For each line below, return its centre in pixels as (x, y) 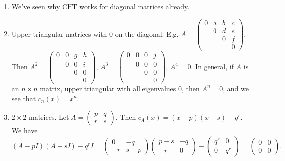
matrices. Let (49, 117)
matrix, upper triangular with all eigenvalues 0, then (120, 88)
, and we (236, 88)
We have (25, 130)
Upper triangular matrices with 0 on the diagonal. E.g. (95, 34)
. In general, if (212, 66)
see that (24, 98)
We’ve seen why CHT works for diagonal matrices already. (101, 6)
